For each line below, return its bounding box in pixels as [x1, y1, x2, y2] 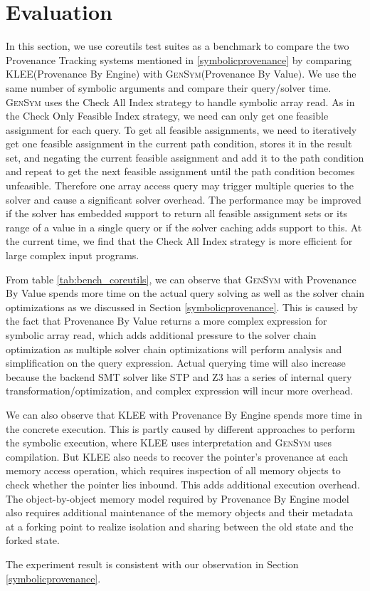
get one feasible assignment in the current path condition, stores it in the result [6, 136, 352, 151]
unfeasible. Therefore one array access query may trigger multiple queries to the [6, 178, 354, 193]
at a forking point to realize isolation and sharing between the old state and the [6, 518, 354, 533]
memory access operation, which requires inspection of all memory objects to [6, 463, 341, 478]
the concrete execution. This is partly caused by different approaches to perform [6, 421, 355, 436]
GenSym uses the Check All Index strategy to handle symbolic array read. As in [6, 94, 355, 109]
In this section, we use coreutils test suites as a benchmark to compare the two [6, 38, 349, 53]
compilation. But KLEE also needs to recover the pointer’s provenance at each [6, 449, 349, 464]
